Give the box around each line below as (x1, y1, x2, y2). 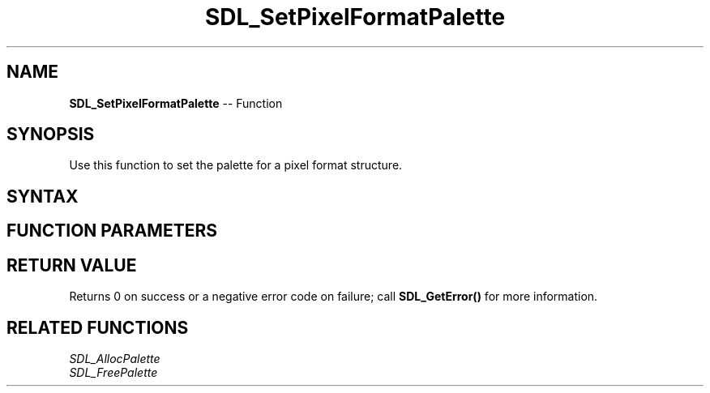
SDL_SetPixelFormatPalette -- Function (69, 96, 283, 110)
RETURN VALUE (6, 254, 137, 276)
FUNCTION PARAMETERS (6, 220, 217, 241)
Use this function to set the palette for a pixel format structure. (69, 158, 403, 173)
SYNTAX (6, 186, 79, 207)
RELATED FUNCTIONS (6, 317, 189, 338)
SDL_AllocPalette (69, 351, 160, 365)
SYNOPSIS (6, 124, 95, 145)
